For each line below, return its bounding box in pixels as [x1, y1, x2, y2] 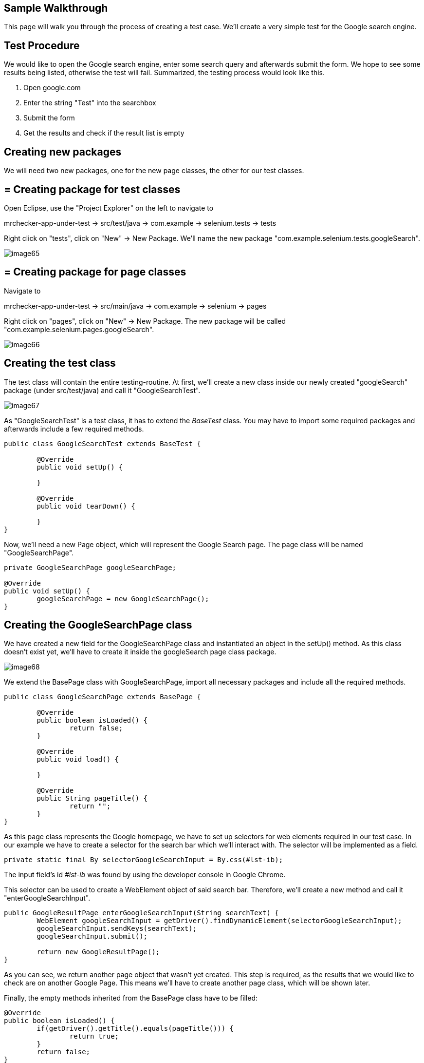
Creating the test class [4, 357, 116, 370]
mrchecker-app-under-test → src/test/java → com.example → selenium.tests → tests [4, 218, 277, 227]
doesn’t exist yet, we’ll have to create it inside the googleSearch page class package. [4, 648, 277, 656]
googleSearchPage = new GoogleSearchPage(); [37, 594, 209, 603]
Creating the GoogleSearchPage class [4, 619, 192, 631]
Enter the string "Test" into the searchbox [23, 98, 156, 107]
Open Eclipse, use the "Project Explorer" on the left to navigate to [4, 203, 214, 212]
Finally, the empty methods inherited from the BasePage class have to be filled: [4, 994, 258, 1003]
